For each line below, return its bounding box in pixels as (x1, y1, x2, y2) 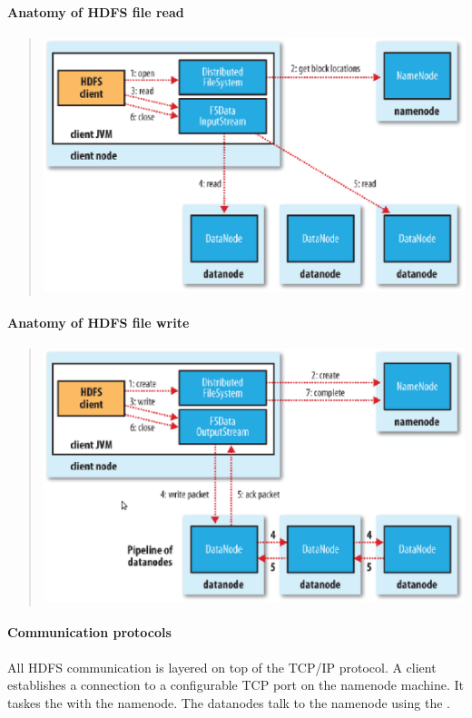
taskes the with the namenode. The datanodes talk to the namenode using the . (7, 693, 450, 712)
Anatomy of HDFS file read (7, 2, 184, 21)
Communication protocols (7, 623, 172, 642)
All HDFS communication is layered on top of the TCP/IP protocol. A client (7, 657, 437, 676)
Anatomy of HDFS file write (7, 312, 190, 331)
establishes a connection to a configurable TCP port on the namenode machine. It (7, 675, 464, 694)
